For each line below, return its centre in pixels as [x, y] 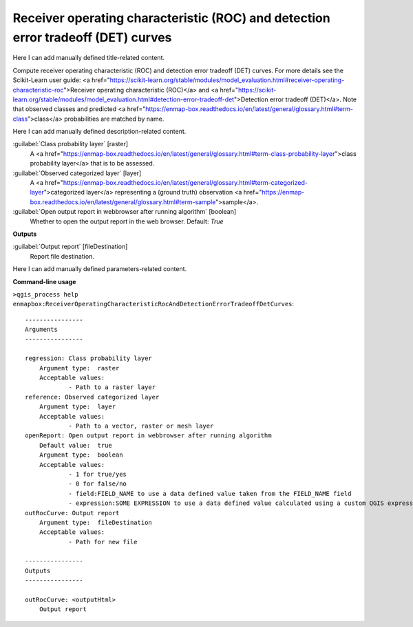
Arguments [41, 330]
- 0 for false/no [98, 484]
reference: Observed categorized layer [92, 397]
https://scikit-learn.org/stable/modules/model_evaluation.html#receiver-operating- [227, 80]
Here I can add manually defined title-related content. [89, 58]
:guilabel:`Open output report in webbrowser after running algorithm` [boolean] [125, 212]
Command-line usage [44, 281]
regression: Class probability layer [89, 358]
